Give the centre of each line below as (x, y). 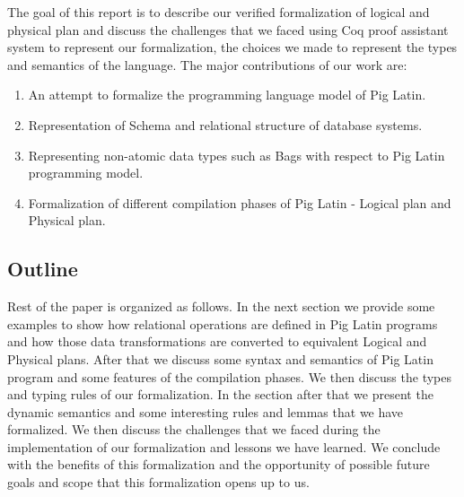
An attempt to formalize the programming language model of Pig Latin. (227, 95)
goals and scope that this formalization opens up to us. (158, 482)
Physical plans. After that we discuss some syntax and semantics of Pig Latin (220, 358)
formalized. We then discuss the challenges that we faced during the (194, 429)
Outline (43, 269)
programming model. (86, 173)
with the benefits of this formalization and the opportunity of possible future (219, 464)
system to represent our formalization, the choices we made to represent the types (232, 47)
